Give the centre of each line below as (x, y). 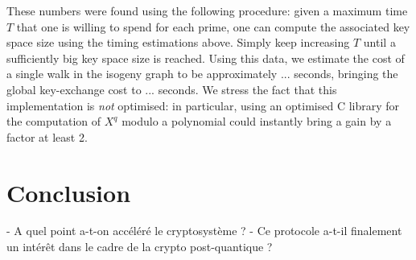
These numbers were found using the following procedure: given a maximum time (207, 10)
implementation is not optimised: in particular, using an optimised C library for (203, 105)
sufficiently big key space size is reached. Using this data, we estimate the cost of (206, 58)
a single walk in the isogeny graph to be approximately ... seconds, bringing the (202, 74)
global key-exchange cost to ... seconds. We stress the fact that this (172, 89)
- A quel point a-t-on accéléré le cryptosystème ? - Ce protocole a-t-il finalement (204, 231)
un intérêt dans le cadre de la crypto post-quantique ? (140, 247)
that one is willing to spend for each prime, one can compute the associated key (213, 26)
